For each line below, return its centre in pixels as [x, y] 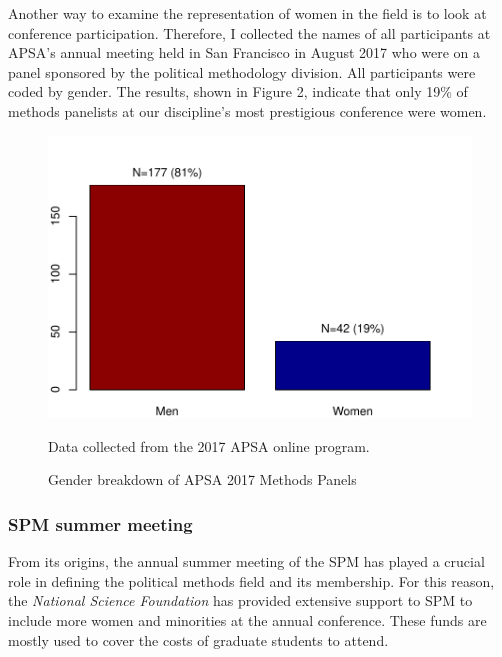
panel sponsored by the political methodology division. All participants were [242, 71]
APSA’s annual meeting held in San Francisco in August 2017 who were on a [244, 52]
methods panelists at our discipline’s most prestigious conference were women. [247, 110]
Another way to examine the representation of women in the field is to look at [247, 13]
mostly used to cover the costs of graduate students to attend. [198, 639]
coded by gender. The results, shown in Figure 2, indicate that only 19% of [238, 91]
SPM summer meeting [100, 523]
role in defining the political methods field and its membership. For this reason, [251, 580]
